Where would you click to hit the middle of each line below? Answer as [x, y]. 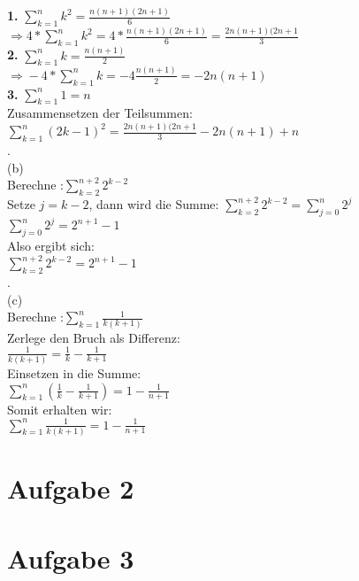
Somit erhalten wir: [60, 409]
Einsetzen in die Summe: [74, 372]
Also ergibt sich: [51, 246]
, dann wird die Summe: [154, 204]
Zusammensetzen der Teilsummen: [100, 113]
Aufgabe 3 [71, 558]
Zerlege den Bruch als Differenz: [94, 337]
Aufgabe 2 [71, 488]
